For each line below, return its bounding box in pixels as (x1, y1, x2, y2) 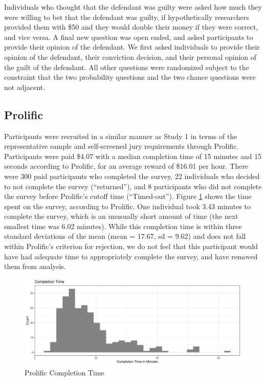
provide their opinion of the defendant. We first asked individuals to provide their (4, 41, 260, 52)
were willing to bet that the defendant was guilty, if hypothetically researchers (4, 11, 249, 22)
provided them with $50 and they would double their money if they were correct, (4, 21, 258, 32)
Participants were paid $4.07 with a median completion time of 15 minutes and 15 (4, 150, 262, 161)
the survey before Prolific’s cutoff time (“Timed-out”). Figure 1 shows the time (4, 191, 252, 201)
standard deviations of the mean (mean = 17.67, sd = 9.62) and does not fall (4, 231, 246, 241)
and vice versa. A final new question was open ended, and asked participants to (4, 31, 253, 42)
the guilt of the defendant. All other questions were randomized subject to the (4, 61, 249, 72)
